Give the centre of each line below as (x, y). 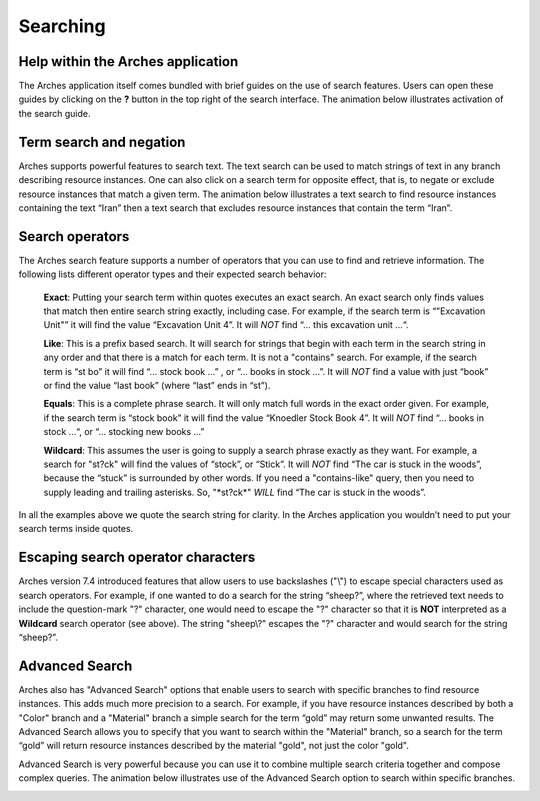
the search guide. (54, 113)
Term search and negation (102, 141)
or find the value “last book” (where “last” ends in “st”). (157, 385)
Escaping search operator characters (137, 557)
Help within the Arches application (128, 61)
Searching (62, 26)
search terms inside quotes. (76, 529)
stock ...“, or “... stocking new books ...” (124, 432)
